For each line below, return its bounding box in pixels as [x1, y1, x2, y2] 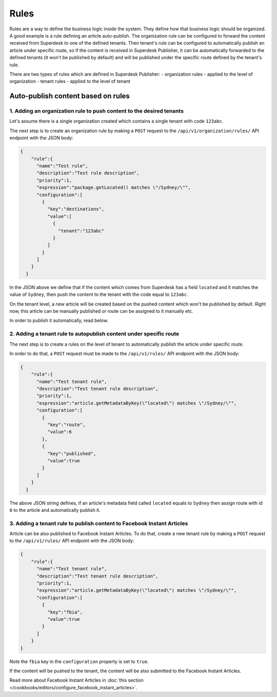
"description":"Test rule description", [36, 170, 140, 176]
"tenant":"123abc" [58, 228, 105, 234]
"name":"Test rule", [36, 163, 88, 169]
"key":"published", [47, 451, 96, 456]
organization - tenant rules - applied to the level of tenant [9, 78, 131, 84]
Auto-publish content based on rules [9, 92, 130, 100]
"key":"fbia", [47, 609, 83, 615]
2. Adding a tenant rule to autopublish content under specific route [9, 330, 180, 337]
